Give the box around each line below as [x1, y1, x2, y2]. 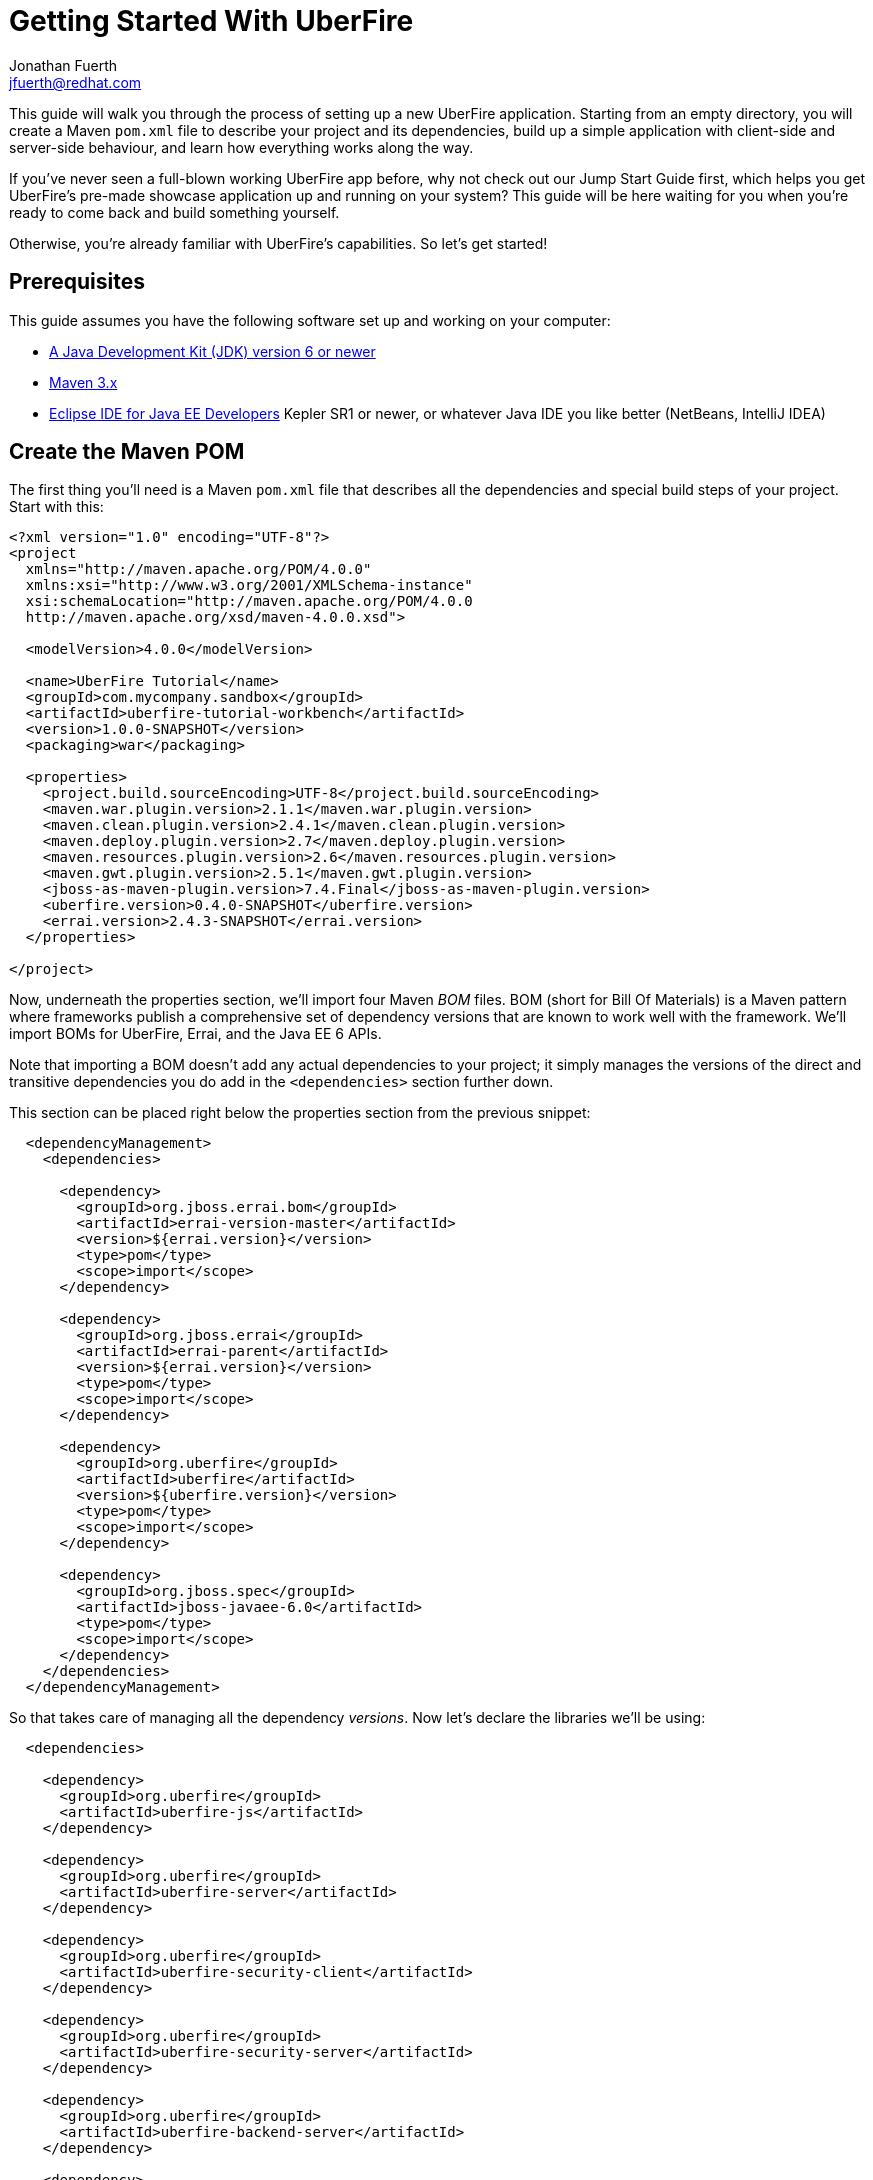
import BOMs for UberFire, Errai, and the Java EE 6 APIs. [9, 1025, 382, 1043]
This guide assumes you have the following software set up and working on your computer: [9, 311, 611, 329]
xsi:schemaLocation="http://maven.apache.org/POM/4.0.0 [25, 593, 473, 610]
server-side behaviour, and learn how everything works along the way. [9, 138, 474, 156]
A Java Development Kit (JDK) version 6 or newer [49, 342, 376, 360]
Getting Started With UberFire [9, 4, 414, 38]
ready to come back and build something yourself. [9, 203, 340, 221]
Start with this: [9, 498, 104, 516]
